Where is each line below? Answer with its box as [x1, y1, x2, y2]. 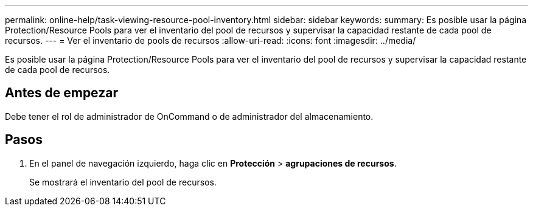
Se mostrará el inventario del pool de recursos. [29, 176, 217, 187]
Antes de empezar [5, 85, 118, 101]
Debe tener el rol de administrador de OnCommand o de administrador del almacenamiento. [5, 111, 374, 122]
